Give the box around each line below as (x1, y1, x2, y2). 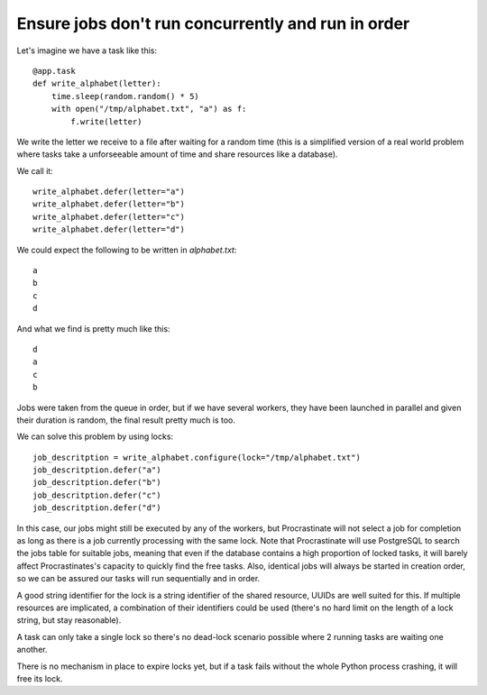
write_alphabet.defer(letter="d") (32, 224, 185, 234)
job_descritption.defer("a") (32, 465, 161, 475)
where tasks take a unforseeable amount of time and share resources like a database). (16, 149, 338, 160)
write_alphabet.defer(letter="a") (32, 187, 185, 197)
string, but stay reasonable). (16, 615, 122, 626)
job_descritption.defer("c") (32, 489, 161, 500)
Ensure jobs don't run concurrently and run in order (16, 14, 410, 33)
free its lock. (16, 672, 63, 684)
